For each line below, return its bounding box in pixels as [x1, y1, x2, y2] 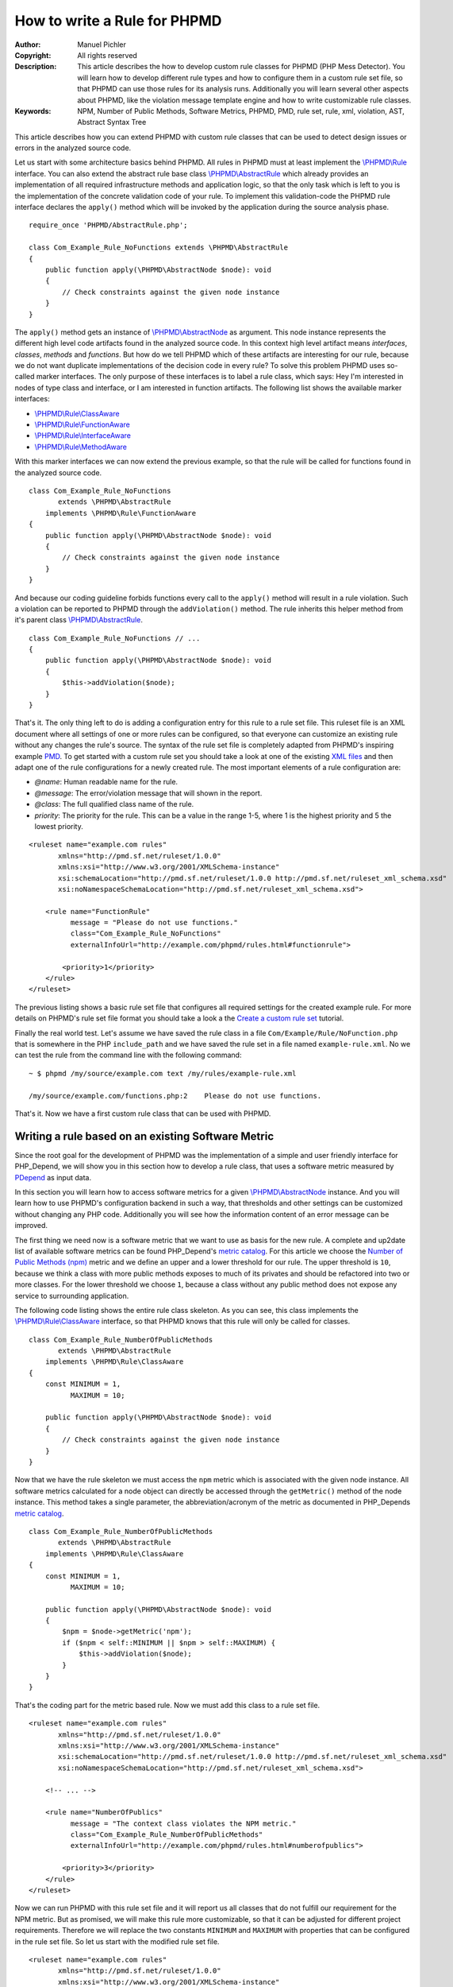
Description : [14, 62, 57, 72]
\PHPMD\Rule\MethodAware [34, 442, 127, 451]
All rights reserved [77, 50, 138, 60]
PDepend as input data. [14, 1172, 91, 1182]
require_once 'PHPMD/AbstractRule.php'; [29, 221, 188, 230]
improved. [14, 1221, 48, 1230]
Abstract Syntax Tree [77, 118, 147, 127]
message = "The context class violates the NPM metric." [70, 1819, 297, 1828]
